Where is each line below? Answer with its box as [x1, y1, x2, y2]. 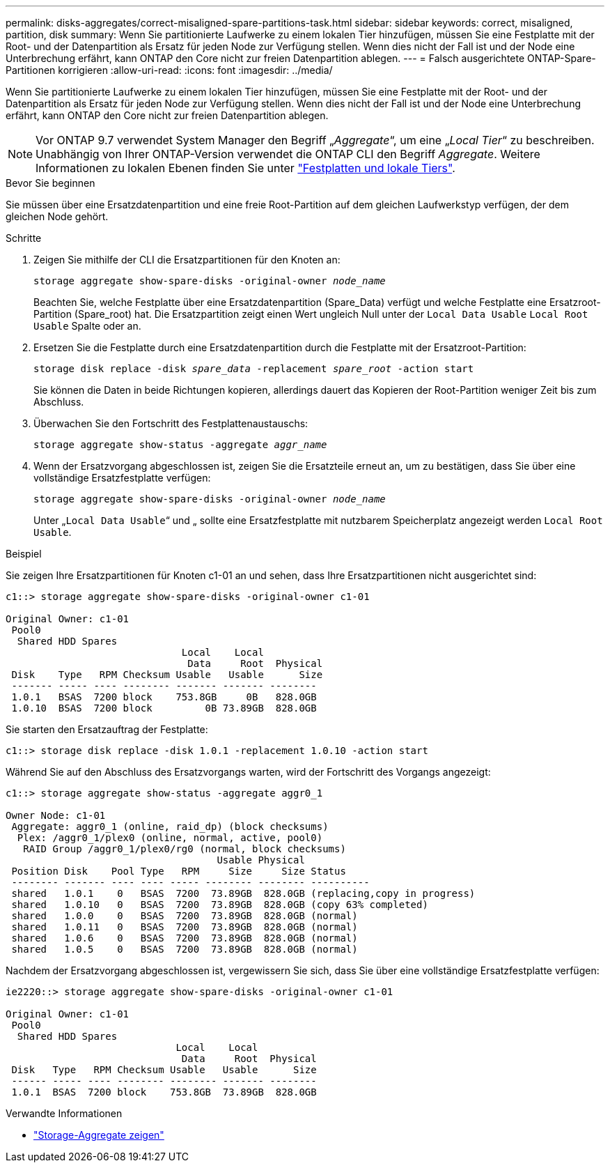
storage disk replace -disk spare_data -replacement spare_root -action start [33, 363, 474, 374]
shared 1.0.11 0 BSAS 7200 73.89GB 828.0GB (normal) [11, 921, 358, 932]
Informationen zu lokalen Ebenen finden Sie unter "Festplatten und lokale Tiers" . [36, 161, 455, 175]
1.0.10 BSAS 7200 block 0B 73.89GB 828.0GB [11, 702, 317, 714]
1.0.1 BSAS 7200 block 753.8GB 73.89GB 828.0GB [11, 1086, 317, 1098]
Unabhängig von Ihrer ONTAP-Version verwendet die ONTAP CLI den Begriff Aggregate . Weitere [36, 147, 540, 161]
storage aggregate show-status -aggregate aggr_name [33, 439, 327, 450]
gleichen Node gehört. [6, 210, 109, 222]
